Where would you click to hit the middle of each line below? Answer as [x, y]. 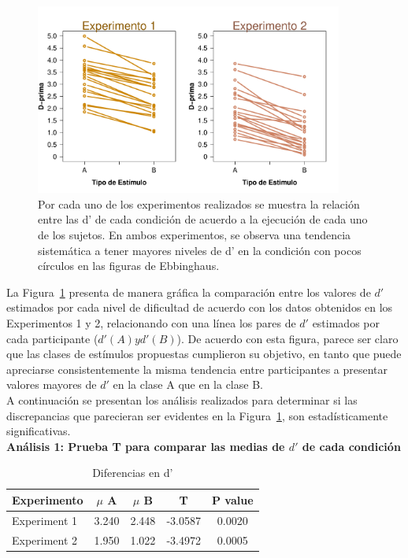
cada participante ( [52, 338]
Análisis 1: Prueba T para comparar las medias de [146, 446]
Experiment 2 [45, 540]
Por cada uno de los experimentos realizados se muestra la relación [199, 203]
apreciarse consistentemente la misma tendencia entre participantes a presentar [197, 369]
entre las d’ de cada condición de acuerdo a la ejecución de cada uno [203, 219]
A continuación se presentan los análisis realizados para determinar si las [182, 399]
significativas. [39, 431]
